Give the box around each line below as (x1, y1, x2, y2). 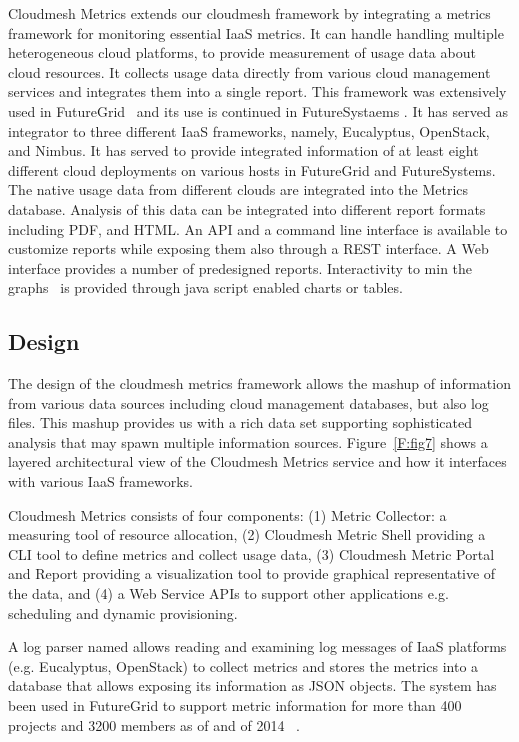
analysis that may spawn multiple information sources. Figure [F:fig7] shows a (8, 431, 488, 452)
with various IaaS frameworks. (8, 471, 193, 492)
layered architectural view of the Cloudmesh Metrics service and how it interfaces (8, 451, 507, 472)
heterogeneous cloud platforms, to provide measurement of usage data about (8, 42, 476, 63)
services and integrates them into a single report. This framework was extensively (8, 81, 507, 102)
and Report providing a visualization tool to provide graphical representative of (8, 563, 496, 584)
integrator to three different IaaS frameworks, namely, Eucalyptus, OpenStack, (8, 120, 490, 141)
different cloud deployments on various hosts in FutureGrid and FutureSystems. (8, 159, 496, 180)
